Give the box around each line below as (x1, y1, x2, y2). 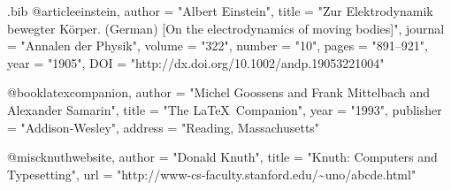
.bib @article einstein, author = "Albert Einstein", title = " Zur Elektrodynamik (7, 2, 433, 19)
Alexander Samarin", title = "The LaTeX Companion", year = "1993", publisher (7, 100, 442, 118)
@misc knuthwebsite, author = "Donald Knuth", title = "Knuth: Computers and (7, 148, 438, 166)
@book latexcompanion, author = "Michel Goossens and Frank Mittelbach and (7, 83, 431, 102)
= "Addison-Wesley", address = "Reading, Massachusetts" (7, 118, 320, 136)
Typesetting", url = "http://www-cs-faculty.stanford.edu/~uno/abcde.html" (7, 164, 417, 183)
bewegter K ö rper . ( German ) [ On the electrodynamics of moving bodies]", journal (7, 19, 445, 37)
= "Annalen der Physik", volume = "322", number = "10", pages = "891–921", (7, 36, 428, 55)
